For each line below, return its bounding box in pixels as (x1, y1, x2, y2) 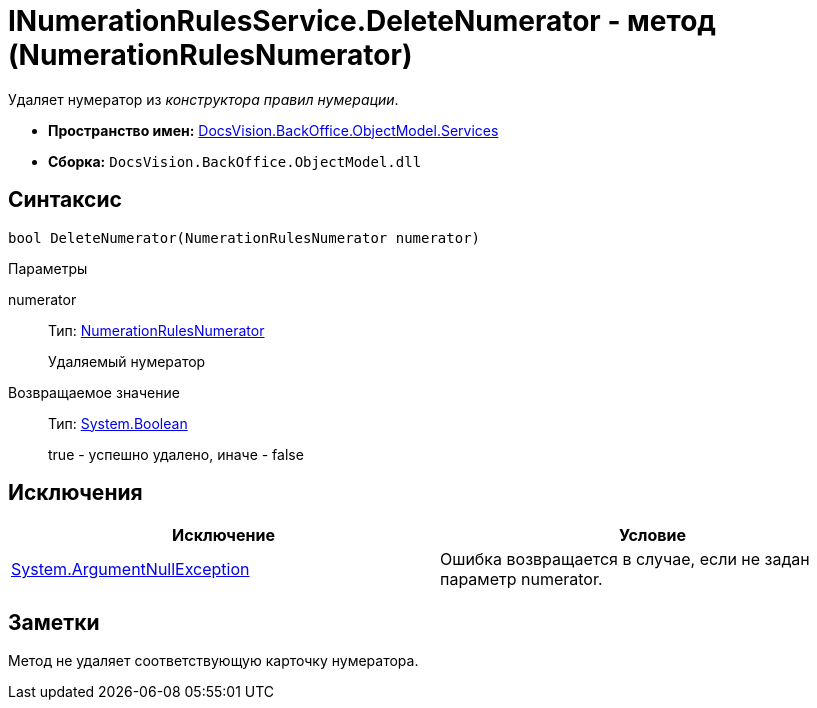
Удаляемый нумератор (48, 352, 206, 370)
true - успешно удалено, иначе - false (48, 445, 304, 463)
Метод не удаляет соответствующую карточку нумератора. (8, 652, 419, 670)
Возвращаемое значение (8, 383, 180, 401)
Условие (619, 525, 686, 546)
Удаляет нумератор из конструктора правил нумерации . (8, 90, 399, 108)
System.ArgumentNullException (11, 559, 250, 580)
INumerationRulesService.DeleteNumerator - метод (8, 4, 716, 38)
